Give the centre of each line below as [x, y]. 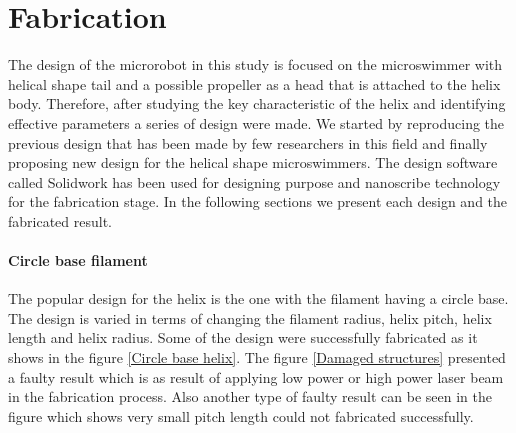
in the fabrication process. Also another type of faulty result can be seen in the [250, 396]
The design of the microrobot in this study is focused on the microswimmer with [255, 64]
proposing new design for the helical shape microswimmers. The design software [253, 162]
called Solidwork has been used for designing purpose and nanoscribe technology [254, 181]
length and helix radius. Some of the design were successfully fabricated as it [243, 337]
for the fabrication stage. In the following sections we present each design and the [258, 201]
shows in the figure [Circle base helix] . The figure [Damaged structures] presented [257, 357]
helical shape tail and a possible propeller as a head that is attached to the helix [254, 83]
